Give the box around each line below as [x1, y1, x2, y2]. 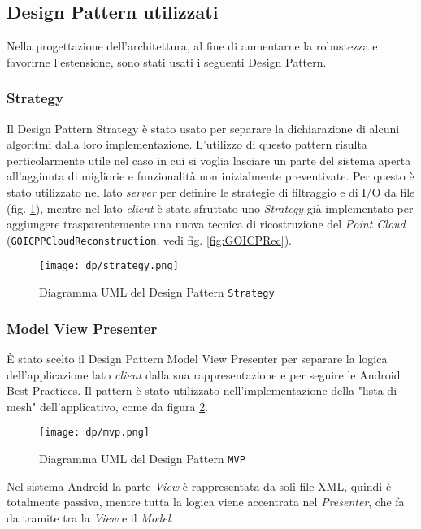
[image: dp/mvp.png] [39, 427, 150, 439]
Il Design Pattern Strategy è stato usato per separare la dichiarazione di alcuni [7, 119, 400, 137]
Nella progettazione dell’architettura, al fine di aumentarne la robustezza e [7, 37, 378, 54]
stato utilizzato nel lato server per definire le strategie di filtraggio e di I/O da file [7, 183, 415, 200]
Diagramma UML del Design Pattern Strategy [39, 284, 275, 301]
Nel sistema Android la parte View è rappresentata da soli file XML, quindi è [7, 477, 392, 494]
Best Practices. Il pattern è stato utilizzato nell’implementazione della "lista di [7, 382, 397, 399]
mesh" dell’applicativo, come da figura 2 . [7, 397, 209, 414]
